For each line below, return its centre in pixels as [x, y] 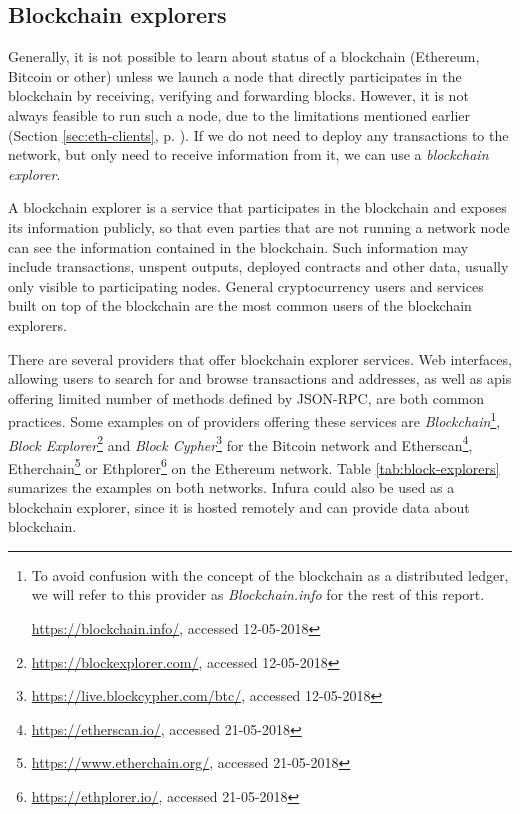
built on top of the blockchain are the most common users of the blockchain [240, 305]
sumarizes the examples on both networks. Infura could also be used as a [231, 487]
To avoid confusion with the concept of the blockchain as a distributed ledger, [270, 574]
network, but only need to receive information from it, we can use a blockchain [248, 154]
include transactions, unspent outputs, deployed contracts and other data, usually [258, 266]
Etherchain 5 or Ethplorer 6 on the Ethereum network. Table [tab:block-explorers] [254, 466]
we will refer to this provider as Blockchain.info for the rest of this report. [258, 594]
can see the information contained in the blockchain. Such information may [238, 246]
